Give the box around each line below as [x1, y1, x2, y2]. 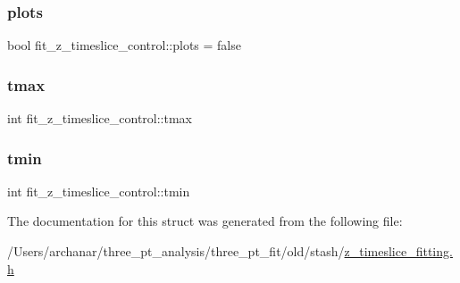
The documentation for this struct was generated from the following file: [7, 212, 403, 230]
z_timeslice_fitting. [344, 242, 453, 261]
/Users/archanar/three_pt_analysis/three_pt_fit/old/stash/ [7, 242, 345, 261]
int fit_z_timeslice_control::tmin [7, 181, 190, 200]
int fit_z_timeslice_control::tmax [7, 109, 193, 128]
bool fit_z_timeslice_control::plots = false [7, 36, 241, 54]
